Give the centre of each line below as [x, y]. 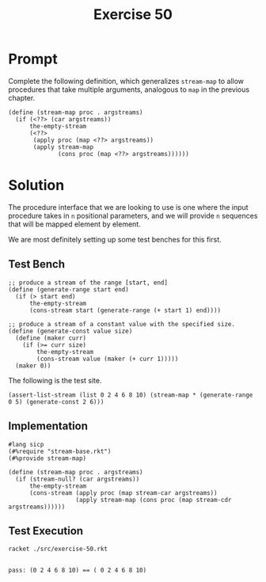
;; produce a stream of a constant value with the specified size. [122, 324]
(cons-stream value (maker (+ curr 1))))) [108, 359]
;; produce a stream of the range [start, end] [88, 283]
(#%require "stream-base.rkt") [60, 451]
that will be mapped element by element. [74, 224]
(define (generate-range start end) [68, 289]
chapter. [22, 97]
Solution [36, 186]
